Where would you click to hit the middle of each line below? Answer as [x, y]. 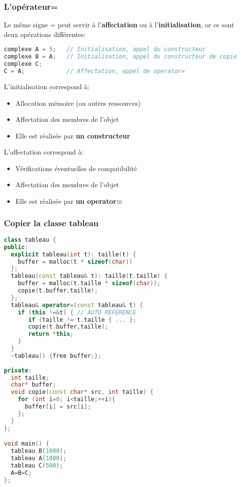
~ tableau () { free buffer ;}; [56, 356]
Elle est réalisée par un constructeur [73, 135]
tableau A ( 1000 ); [39, 458]
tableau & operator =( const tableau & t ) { [77, 305]
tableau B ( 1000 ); [39, 451]
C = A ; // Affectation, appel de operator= [95, 71]
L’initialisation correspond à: [47, 86]
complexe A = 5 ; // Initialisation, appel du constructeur [105, 49]
